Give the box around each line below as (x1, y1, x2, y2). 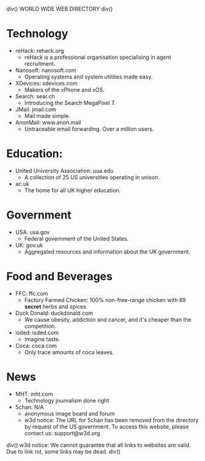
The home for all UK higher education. (24, 187, 121, 194)
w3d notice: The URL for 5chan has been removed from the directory (24, 416, 199, 424)
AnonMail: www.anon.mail (15, 118, 81, 126)
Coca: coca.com (15, 342, 57, 349)
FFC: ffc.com (15, 290, 48, 297)
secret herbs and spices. (24, 303, 88, 310)
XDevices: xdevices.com (15, 79, 78, 87)
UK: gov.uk (15, 241, 43, 249)
